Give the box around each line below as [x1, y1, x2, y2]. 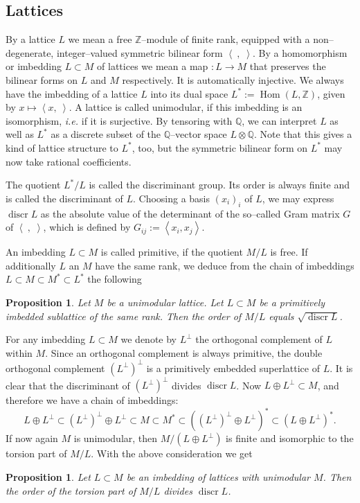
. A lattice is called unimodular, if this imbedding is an [69, 100, 303, 114]
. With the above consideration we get [91, 446, 253, 461]
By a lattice [6, 32, 55, 46]
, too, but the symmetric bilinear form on [132, 140, 307, 155]
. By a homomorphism [253, 45, 348, 60]
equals [269, 308, 294, 323]
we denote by [120, 332, 177, 346]
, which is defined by [43, 220, 131, 234]
